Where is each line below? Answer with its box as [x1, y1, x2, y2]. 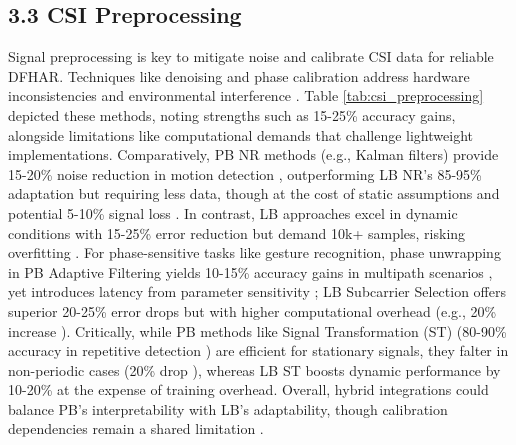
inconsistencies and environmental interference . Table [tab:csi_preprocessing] [8, 85, 484, 106]
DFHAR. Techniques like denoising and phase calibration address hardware [8, 65, 470, 86]
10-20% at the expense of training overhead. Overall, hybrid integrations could [8, 379, 489, 400]
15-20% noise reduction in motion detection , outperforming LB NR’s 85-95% [8, 163, 482, 184]
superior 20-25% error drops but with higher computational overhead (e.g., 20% [8, 300, 497, 321]
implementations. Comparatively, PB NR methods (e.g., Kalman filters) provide [8, 144, 499, 165]
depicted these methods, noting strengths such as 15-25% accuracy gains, [8, 104, 456, 125]
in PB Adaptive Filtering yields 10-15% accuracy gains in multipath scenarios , [8, 261, 493, 282]
